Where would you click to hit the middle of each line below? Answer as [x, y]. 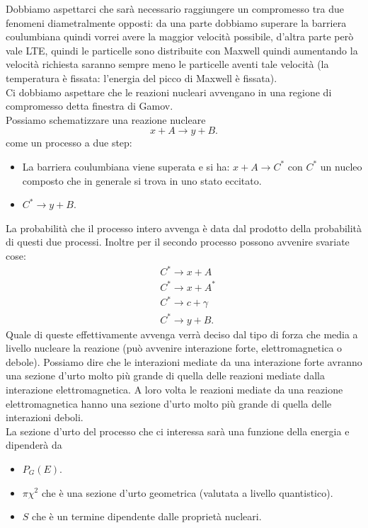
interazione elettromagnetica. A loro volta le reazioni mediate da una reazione [174, 389]
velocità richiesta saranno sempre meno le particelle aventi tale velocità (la [167, 64]
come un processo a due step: [69, 143]
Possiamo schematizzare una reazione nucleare [106, 119]
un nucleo [341, 166]
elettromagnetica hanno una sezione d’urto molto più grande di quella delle [169, 403]
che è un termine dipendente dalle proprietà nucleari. [147, 516]
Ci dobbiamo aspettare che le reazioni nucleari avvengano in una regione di [169, 92]
